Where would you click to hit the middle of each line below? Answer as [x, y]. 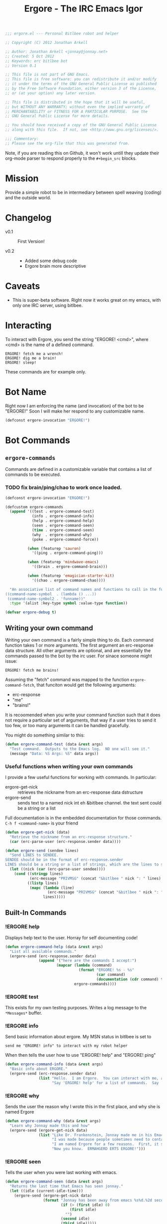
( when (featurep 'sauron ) [54, 548]
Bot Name [26, 392]
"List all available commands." [43, 951]
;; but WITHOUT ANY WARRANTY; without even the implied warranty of [78, 107]
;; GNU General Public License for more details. [58, 116]
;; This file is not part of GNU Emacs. [48, 75]
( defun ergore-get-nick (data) [38, 832]
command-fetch [20, 685]
